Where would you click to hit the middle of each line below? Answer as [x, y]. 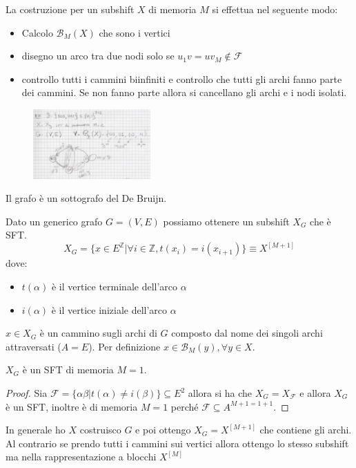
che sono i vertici [135, 32]
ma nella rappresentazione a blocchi [81, 457]
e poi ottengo [163, 430]
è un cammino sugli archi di [98, 333]
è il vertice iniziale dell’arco [109, 309]
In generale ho [36, 430]
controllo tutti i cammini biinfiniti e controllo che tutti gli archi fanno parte [182, 78]
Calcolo [37, 32]
